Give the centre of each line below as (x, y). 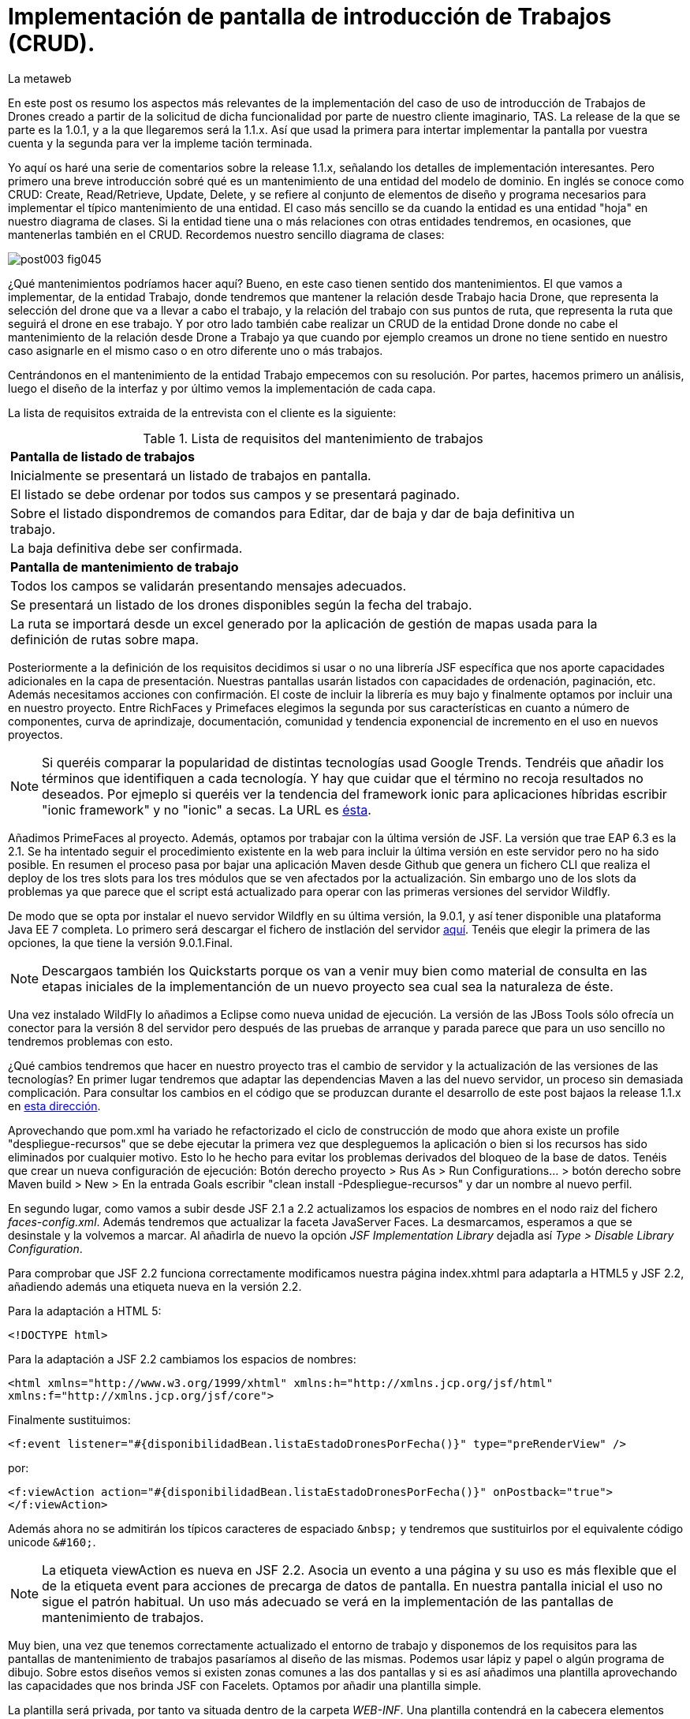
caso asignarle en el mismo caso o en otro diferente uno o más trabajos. (196, 350)
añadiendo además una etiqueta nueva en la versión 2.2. (155, 1286)
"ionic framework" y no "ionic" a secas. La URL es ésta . (207, 809)
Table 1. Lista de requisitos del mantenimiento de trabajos (313, 438)
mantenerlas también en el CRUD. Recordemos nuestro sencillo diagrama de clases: (226, 234)
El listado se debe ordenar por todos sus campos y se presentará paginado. (235, 494)
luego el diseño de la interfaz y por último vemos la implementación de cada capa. (222, 388)
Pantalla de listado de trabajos (103, 456)
